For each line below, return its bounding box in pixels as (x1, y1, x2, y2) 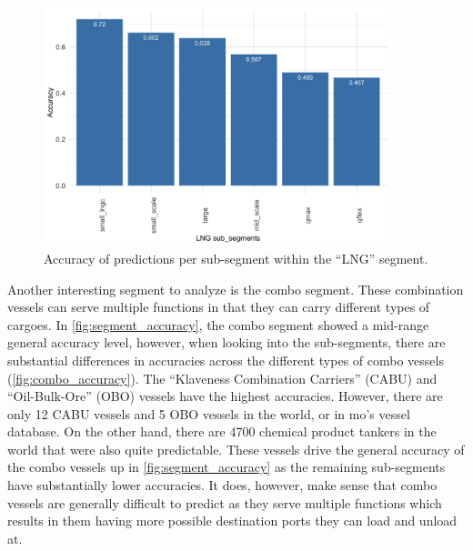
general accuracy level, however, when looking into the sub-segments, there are (7, 333, 446, 352)
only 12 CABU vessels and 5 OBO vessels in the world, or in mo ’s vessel (7, 404, 410, 423)
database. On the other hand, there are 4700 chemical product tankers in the (7, 422, 437, 441)
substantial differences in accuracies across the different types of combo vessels (7, 350, 444, 369)
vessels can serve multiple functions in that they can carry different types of (7, 297, 430, 316)
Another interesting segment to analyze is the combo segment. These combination (7, 279, 464, 298)
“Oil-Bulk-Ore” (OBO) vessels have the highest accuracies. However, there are (7, 386, 443, 406)
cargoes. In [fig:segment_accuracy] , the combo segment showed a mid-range (7, 315, 429, 334)
